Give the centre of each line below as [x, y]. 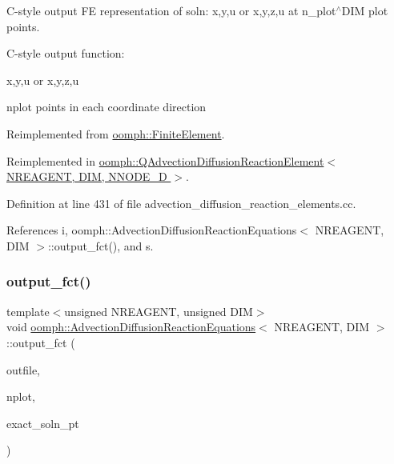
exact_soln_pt [43, 423]
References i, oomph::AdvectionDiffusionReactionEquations [152, 230]
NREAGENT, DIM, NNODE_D [87, 176]
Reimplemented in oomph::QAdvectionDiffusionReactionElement [165, 160]
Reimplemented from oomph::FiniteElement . [116, 133]
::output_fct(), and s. [101, 245]
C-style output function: [66, 53]
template [28, 311]
